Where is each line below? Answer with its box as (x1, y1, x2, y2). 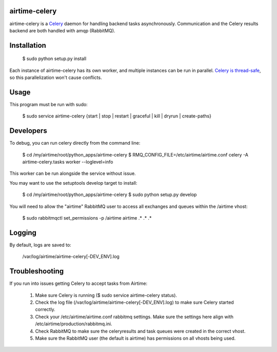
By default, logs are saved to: (9, 242, 71, 248)
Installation (9, 41, 46, 50)
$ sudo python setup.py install (22, 55, 87, 62)
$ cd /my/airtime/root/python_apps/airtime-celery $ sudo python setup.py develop (22, 191, 197, 198)
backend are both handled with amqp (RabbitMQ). (9, 27, 115, 33)
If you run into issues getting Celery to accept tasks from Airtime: (9, 280, 148, 287)
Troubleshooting (9, 267, 64, 276)
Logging (9, 228, 37, 237)
